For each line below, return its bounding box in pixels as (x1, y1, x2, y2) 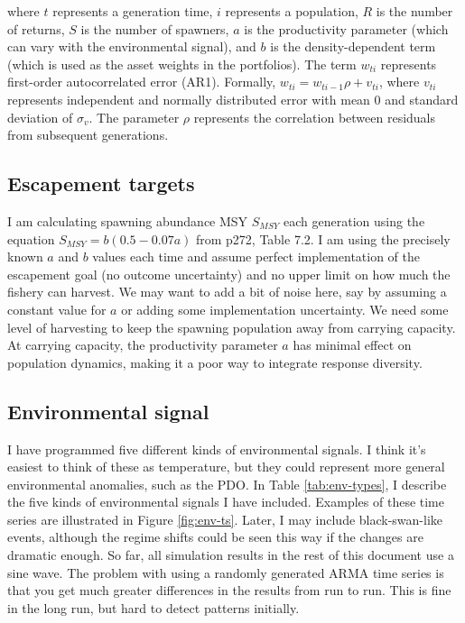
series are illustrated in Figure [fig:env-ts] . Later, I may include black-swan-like (7, 509, 443, 528)
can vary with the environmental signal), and (7, 37, 256, 56)
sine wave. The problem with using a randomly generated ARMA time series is (7, 563, 444, 582)
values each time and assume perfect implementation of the (92, 247, 421, 266)
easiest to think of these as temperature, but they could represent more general (7, 457, 445, 476)
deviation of (7, 107, 73, 126)
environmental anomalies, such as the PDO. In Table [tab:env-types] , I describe (7, 474, 447, 493)
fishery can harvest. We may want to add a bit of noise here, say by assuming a (7, 282, 447, 301)
